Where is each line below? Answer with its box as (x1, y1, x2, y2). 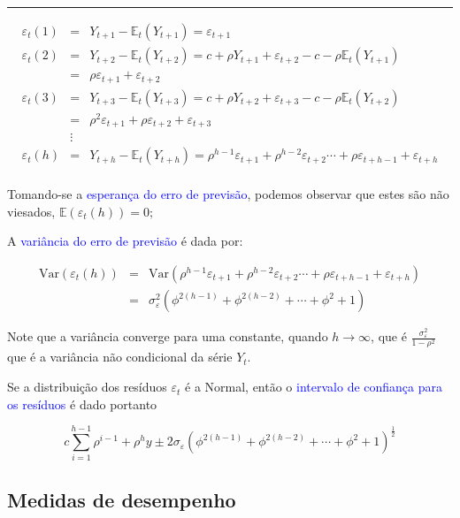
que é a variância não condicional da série (7, 347, 233, 366)
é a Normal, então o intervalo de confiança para (185, 377, 443, 396)
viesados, (7, 202, 56, 220)
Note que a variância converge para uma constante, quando (7, 327, 328, 346)
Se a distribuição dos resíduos (7, 377, 167, 396)
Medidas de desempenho (7, 485, 236, 513)
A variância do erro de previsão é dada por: (7, 232, 243, 250)
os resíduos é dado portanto (7, 394, 157, 413)
